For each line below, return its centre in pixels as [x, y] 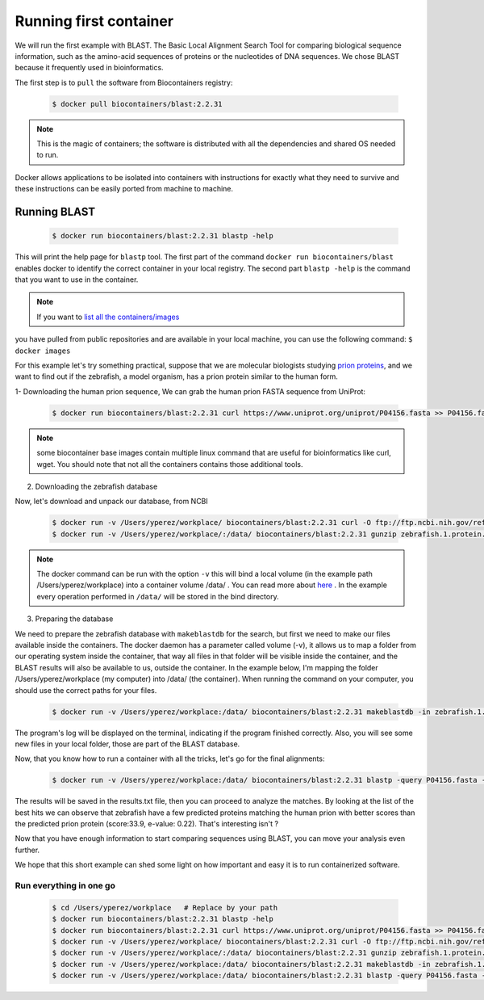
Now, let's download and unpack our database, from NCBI [112, 502]
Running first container [94, 21]
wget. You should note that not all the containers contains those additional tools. [170, 464]
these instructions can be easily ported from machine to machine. [124, 189]
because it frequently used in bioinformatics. [90, 68]
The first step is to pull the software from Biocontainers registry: [124, 82]
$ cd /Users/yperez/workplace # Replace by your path [165, 908]
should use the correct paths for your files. [86, 690]
